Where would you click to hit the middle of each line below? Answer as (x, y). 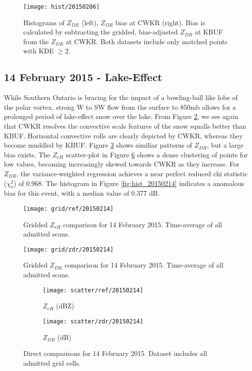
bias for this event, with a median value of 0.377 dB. (82, 193)
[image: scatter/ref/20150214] (93, 290)
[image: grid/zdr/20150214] (69, 249)
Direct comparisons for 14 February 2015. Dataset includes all (115, 353)
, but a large (225, 145)
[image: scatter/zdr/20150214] (93, 321)
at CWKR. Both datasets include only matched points (147, 41)
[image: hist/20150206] (62, 7)
